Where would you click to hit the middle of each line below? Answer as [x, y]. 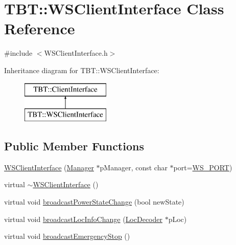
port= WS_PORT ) [203, 167]
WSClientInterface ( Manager [49, 167]
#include [18, 53]
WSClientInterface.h [76, 53]
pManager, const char [134, 167]
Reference [40, 28]
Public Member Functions [74, 146]
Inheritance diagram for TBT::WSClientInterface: [82, 70]
